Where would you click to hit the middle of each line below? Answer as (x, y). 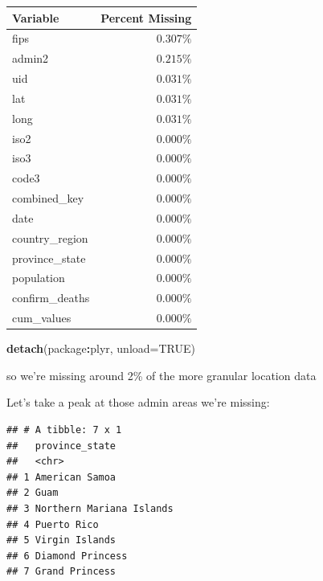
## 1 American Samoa (61, 477)
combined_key (48, 198)
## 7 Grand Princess (61, 572)
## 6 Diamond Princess (67, 556)
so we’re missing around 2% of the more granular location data (161, 375)
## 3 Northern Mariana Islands (90, 509)
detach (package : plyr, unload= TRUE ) (101, 348)
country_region (50, 237)
